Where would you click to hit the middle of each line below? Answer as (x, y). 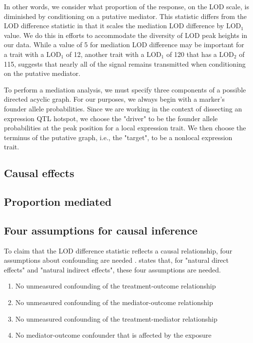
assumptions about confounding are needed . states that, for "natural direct (117, 260)
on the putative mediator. (42, 73)
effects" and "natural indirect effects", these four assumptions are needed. (113, 269)
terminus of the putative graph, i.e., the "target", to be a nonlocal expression (118, 137)
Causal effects (39, 173)
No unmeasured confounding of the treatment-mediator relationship (116, 318)
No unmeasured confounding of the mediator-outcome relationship (114, 302)
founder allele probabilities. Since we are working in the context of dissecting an (123, 108)
